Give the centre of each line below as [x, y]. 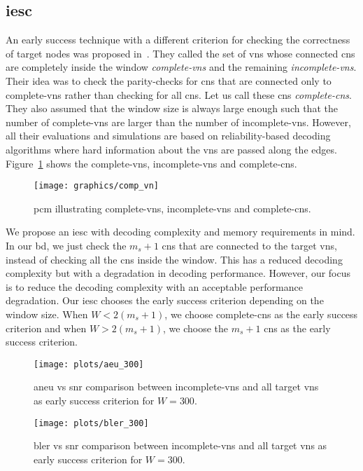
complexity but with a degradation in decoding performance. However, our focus [178, 273]
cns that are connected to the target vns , [249, 245]
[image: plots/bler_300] [91, 423]
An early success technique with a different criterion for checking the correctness [178, 40]
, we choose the [196, 328]
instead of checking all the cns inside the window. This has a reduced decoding [174, 259]
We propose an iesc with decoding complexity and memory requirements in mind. [180, 232]
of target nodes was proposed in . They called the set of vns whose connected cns [180, 53]
